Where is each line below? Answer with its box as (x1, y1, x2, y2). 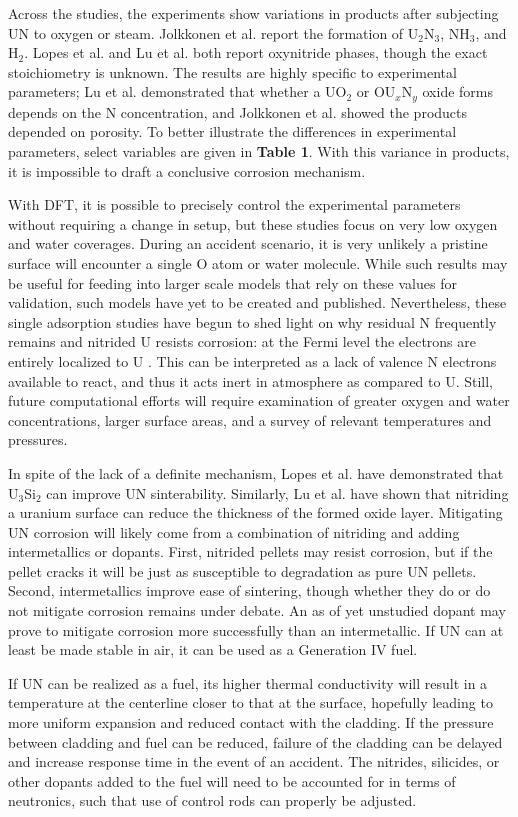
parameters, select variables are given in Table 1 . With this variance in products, (8, 141, 510, 162)
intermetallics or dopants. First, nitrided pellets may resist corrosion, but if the (8, 541, 493, 562)
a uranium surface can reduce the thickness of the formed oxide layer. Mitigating (8, 502, 503, 523)
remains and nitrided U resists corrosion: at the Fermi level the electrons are (8, 331, 476, 352)
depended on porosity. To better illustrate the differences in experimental (8, 121, 457, 142)
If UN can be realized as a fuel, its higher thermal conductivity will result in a (8, 672, 488, 693)
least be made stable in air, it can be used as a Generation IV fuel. (8, 639, 418, 660)
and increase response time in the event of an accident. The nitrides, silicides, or (8, 751, 500, 772)
